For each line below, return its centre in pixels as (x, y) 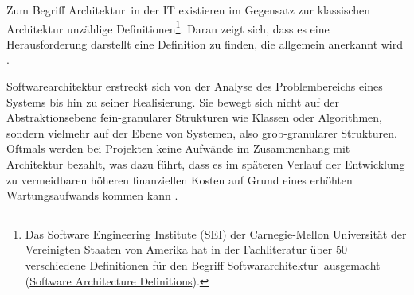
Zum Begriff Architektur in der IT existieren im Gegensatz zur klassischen (189, 10)
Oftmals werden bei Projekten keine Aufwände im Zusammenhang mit (178, 148)
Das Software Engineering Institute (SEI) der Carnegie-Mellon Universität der (216, 233)
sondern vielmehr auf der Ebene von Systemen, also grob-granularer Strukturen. (202, 132)
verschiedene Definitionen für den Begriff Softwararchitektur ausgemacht (203, 264)
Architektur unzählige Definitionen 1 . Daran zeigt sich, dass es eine (168, 27)
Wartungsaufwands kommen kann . (92, 195)
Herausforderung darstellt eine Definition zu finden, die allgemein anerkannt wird (205, 43)
